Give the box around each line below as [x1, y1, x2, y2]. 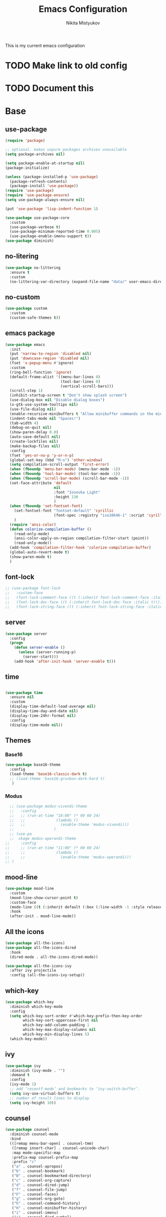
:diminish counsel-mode [9, 1132, 58, 1137]
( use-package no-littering [5, 265, 61, 270]
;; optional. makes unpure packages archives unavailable [5, 147, 127, 152]
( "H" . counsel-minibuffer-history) [11, 1206, 87, 1211]
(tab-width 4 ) [9, 420, 39, 425]
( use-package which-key [5, 999, 54, 1005]
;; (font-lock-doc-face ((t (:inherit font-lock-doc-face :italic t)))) [5, 600, 163, 605]
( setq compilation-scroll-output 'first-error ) [9, 462, 110, 467]
